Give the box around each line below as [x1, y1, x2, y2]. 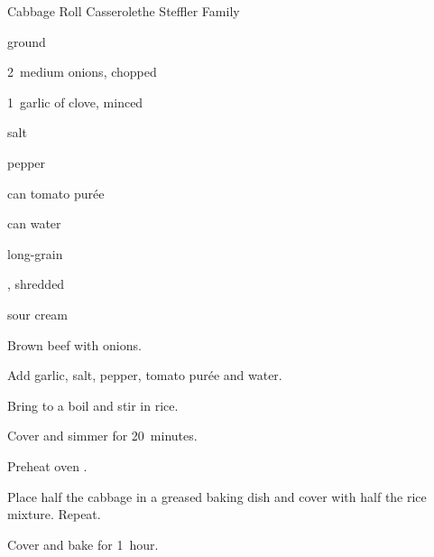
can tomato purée [7, 183, 105, 202]
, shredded [7, 274, 65, 293]
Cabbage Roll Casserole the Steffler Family [7, 2, 240, 20]
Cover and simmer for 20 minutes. [7, 426, 198, 445]
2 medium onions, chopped [7, 62, 157, 81]
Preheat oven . [7, 456, 88, 475]
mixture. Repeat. [7, 505, 101, 524]
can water [7, 214, 61, 233]
